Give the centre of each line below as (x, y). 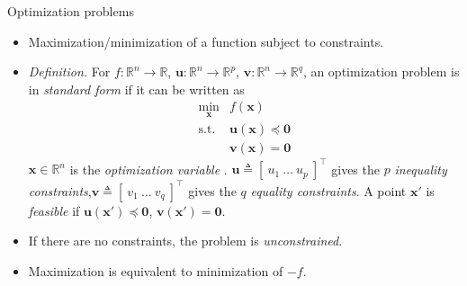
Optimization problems (71, 11)
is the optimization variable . (148, 169)
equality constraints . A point (328, 190)
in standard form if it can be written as (136, 89)
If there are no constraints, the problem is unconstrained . (185, 241)
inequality (421, 169)
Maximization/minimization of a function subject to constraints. (206, 41)
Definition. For (69, 71)
